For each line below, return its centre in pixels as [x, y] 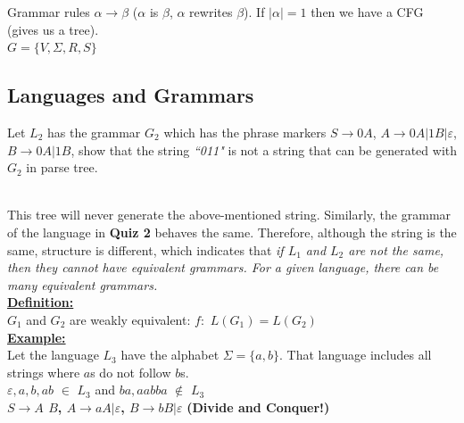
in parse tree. [62, 167]
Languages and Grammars [131, 95]
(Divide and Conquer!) [258, 406]
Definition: [41, 302]
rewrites [211, 12]
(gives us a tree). [53, 29]
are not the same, [396, 249]
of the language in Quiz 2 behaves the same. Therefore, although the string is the [232, 232]
